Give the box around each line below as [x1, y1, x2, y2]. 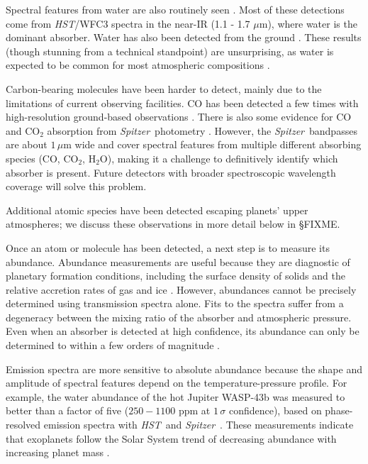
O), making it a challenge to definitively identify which [99, 150, 338, 165]
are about [6, 137, 48, 152]
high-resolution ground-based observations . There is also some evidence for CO [6, 109, 352, 124]
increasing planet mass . [6, 445, 110, 460]
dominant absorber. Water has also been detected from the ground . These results [6, 30, 362, 45]
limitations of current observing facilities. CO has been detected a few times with [6, 95, 359, 110]
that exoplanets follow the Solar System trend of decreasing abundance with [6, 431, 337, 446]
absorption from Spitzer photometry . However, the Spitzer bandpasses [47, 123, 357, 138]
